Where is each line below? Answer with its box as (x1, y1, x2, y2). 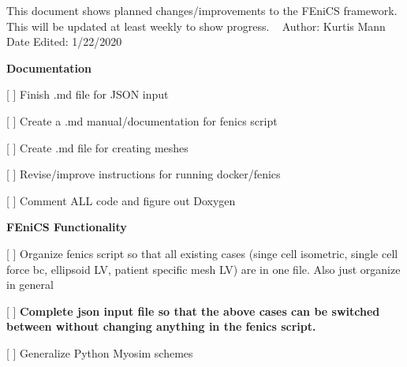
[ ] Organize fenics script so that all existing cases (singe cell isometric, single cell (6, 245, 398, 261)
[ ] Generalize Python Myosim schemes (6, 344, 193, 361)
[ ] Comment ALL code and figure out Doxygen (6, 192, 236, 208)
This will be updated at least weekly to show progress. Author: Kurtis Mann (6, 17, 386, 34)
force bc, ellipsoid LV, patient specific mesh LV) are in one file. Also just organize (6, 260, 401, 277)
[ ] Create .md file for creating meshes (6, 139, 189, 155)
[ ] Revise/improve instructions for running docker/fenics (6, 166, 281, 182)
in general (6, 276, 54, 293)
